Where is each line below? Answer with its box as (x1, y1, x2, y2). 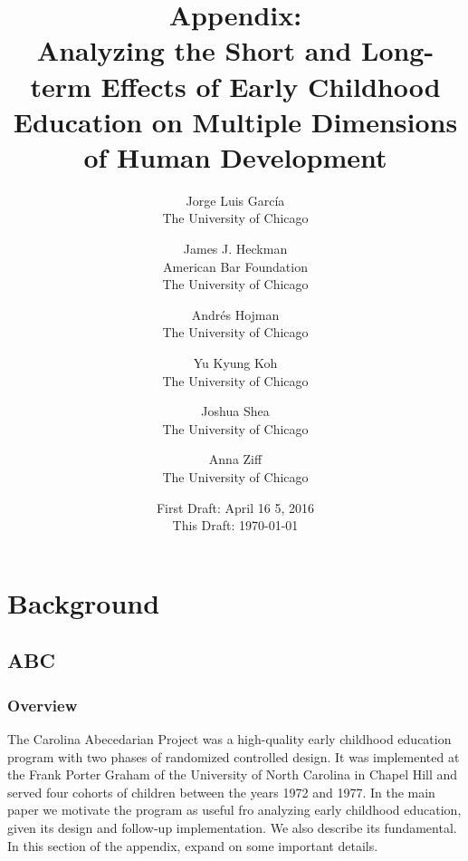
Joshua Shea (201, 401, 270, 421)
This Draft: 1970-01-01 (172, 516, 299, 535)
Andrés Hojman (191, 305, 280, 324)
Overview (7, 693, 78, 716)
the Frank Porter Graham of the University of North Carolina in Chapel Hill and (7, 765, 458, 784)
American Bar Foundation (163, 256, 308, 276)
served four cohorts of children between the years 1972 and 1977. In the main (7, 782, 435, 801)
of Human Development (83, 138, 387, 175)
